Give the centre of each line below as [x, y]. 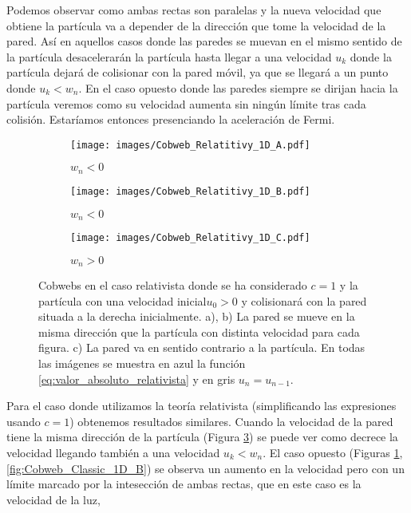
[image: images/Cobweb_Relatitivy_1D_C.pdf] [190, 237]
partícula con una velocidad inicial [123, 300]
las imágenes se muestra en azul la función [142, 363]
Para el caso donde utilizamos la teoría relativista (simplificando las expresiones [202, 406]
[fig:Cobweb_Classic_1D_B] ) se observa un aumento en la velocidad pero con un [205, 468]
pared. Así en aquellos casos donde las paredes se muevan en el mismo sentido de [204, 41]
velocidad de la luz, [53, 499]
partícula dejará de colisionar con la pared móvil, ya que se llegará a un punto [198, 72]
